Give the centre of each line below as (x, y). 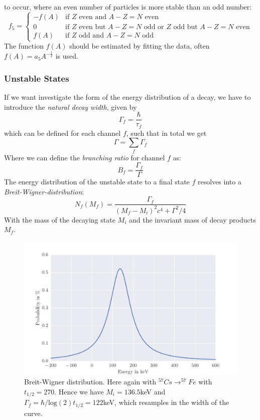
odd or (154, 27)
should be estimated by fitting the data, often (140, 46)
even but (92, 27)
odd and (91, 35)
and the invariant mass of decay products (192, 219)
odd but (185, 27)
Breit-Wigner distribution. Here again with (90, 382)
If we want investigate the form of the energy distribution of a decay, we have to (127, 96)
